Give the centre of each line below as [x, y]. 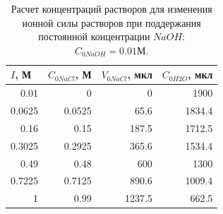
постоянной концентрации [94, 36]
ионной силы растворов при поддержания [111, 22]
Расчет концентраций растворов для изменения [111, 8]
